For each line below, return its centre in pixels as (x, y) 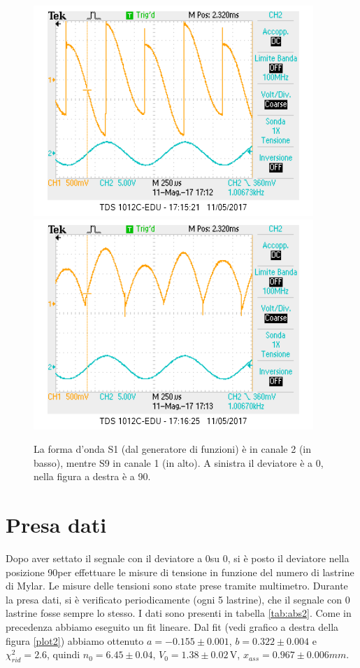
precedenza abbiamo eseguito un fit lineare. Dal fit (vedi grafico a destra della (172, 627)
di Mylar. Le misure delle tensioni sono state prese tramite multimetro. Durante (177, 586)
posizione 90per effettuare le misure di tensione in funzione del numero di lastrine (180, 572)
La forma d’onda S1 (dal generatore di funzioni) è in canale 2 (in (173, 449)
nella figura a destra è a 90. (92, 476)
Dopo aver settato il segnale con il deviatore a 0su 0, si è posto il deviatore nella (178, 558)
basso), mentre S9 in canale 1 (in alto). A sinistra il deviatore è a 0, (179, 462)
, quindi (64, 654)
